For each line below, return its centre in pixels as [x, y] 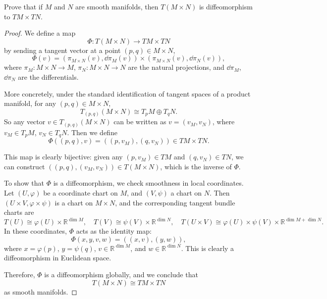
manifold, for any [30, 103]
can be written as [140, 122]
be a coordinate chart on [81, 193]
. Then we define [92, 132]
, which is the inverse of [196, 166]
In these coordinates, [35, 231]
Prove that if [24, 6]
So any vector [25, 122]
